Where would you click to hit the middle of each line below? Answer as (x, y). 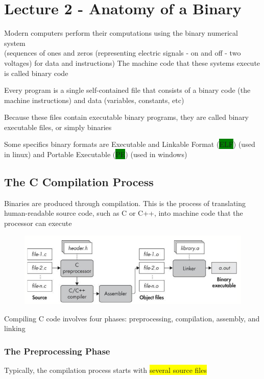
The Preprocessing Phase (57, 351)
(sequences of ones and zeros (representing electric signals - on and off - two (123, 53)
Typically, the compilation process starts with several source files (105, 370)
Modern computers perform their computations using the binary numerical (121, 33)
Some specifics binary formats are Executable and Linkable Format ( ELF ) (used (130, 144)
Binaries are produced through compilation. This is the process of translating (125, 203)
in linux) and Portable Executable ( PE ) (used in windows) (96, 154)
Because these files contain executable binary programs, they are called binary (127, 117)
